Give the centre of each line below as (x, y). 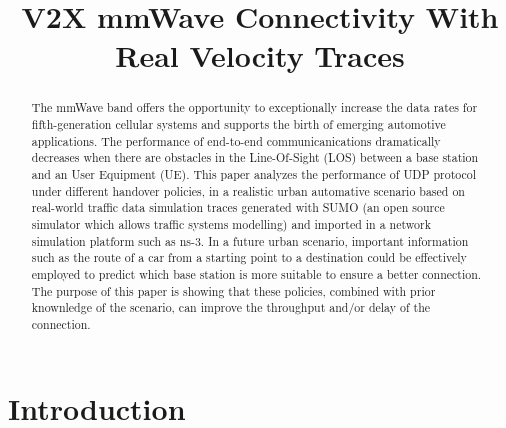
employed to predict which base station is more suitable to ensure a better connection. (256, 273)
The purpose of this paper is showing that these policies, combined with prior (233, 290)
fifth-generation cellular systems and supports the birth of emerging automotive (238, 124)
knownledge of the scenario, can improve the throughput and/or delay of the (231, 307)
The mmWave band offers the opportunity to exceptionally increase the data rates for (254, 107)
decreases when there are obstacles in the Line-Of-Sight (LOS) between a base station (255, 157)
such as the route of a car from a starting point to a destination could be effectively (249, 257)
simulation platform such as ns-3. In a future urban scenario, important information (250, 240)
